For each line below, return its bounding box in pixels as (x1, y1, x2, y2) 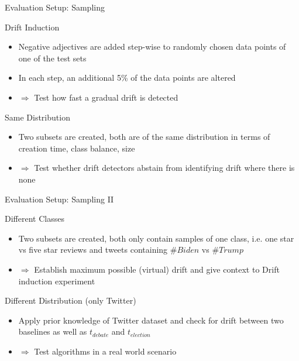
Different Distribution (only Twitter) (5, 294, 136, 307)
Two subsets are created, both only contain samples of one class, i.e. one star (18, 232, 294, 244)
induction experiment (18, 274, 95, 287)
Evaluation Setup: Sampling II (5, 192, 114, 205)
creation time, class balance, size (18, 142, 135, 154)
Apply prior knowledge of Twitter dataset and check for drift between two (18, 314, 284, 326)
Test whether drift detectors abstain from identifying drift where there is (34, 161, 295, 174)
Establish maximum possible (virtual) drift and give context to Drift (34, 263, 280, 275)
